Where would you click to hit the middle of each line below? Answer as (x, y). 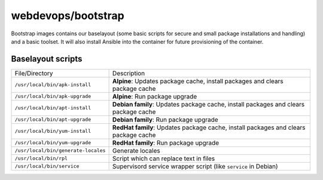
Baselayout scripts (47, 59)
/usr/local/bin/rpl (41, 158)
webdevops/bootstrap (68, 16)
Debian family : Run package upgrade (165, 120)
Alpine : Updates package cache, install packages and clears (198, 81)
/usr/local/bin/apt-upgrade (53, 120)
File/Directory (34, 73)
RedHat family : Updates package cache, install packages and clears (209, 127)
